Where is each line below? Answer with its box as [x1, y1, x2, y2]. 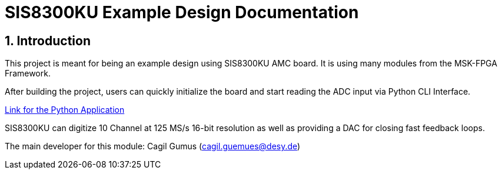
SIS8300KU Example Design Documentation [5, 2, 359, 22]
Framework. [5, 68, 51, 79]
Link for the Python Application [5, 105, 125, 115]
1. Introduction [5, 33, 91, 48]
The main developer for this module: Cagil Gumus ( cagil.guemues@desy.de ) [5, 141, 301, 152]
